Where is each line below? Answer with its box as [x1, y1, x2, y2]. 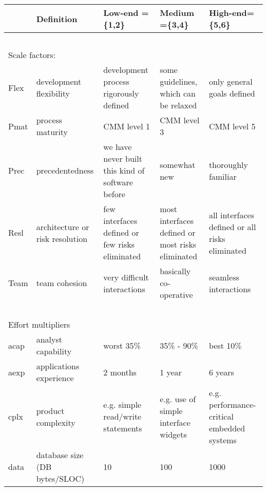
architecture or [36, 220, 89, 233]
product [36, 404, 65, 417]
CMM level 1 [103, 120, 150, 132]
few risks [103, 238, 135, 250]
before [103, 188, 126, 200]
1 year [160, 366, 182, 378]
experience [36, 372, 74, 384]
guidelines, [160, 75, 198, 87]
